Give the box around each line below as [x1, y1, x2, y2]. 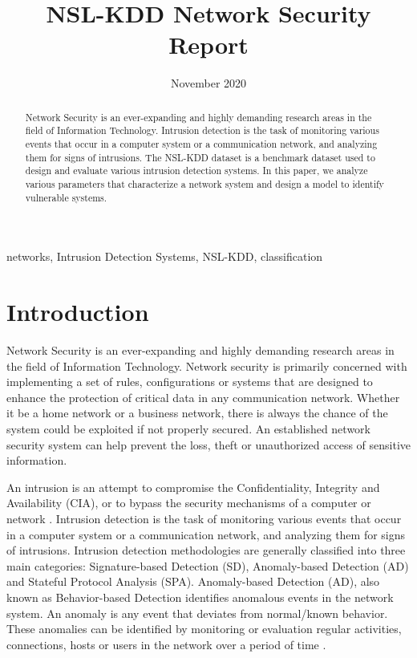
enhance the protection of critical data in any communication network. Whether [6, 388, 400, 405]
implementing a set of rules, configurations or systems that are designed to [6, 373, 373, 390]
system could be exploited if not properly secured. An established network [6, 420, 370, 437]
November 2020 [170, 75, 247, 91]
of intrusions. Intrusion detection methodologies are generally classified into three [6, 542, 406, 558]
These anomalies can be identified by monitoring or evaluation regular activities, [6, 620, 402, 637]
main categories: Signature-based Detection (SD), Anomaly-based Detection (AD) [6, 557, 409, 574]
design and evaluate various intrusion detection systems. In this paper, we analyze [25, 164, 368, 177]
